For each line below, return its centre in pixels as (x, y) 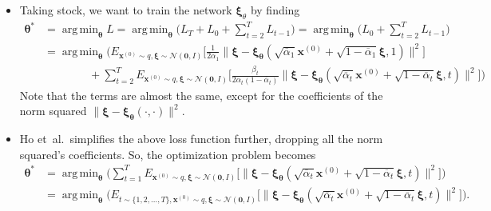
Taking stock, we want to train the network (126, 10)
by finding (275, 10)
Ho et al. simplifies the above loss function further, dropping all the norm (201, 138)
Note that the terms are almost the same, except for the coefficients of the (201, 95)
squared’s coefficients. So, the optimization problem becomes (168, 154)
